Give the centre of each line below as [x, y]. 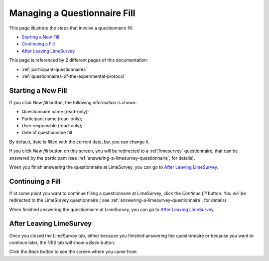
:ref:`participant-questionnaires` [54, 69]
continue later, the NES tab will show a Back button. [62, 243]
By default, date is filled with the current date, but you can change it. [79, 142]
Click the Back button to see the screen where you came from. [73, 252]
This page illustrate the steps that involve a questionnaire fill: [71, 28]
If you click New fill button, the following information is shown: [73, 102]
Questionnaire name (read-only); [55, 112]
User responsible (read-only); [52, 125]
